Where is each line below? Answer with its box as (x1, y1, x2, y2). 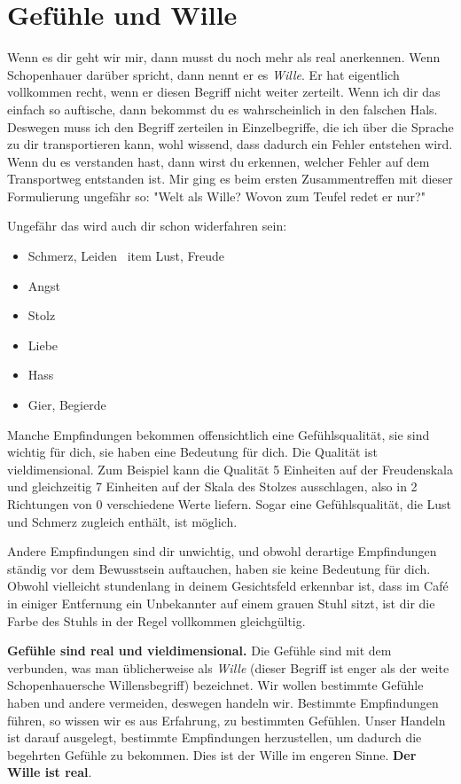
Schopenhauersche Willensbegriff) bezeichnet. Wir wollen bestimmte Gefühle (7, 676, 424, 694)
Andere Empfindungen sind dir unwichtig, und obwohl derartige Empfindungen (7, 542, 437, 561)
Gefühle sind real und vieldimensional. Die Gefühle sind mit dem (7, 641, 392, 660)
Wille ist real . (7, 763, 92, 781)
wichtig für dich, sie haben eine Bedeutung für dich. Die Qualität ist (7, 443, 378, 461)
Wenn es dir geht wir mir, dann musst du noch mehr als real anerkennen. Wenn (7, 48, 441, 67)
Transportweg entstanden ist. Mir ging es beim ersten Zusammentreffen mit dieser (7, 169, 453, 188)
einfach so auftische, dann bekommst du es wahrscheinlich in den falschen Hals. (7, 99, 438, 118)
